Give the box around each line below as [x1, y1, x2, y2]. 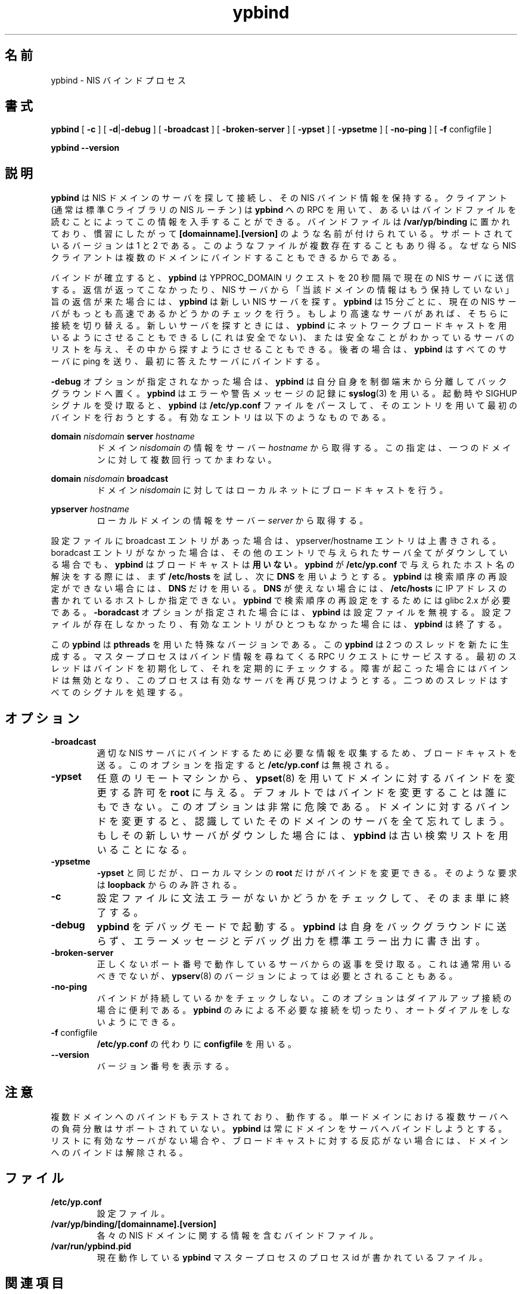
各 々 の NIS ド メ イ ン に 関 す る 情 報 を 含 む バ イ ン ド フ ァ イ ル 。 [97, 1230, 378, 1240]
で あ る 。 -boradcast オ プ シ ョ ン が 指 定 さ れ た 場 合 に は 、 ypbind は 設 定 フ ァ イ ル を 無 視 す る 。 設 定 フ [51, 607, 512, 618]
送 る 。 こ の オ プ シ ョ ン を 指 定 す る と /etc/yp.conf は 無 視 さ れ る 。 [97, 760, 394, 770]
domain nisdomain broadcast [51, 473, 169, 484]
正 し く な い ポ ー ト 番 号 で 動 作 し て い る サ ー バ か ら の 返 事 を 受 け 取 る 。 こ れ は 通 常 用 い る [97, 959, 512, 970]
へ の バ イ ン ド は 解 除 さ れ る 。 [51, 1147, 188, 1157]
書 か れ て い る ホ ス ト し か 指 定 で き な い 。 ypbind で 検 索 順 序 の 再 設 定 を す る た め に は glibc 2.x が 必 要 [51, 595, 511, 606]
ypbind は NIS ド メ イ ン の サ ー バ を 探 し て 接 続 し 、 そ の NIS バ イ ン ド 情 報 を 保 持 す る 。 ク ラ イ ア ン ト [51, 193, 507, 203]
